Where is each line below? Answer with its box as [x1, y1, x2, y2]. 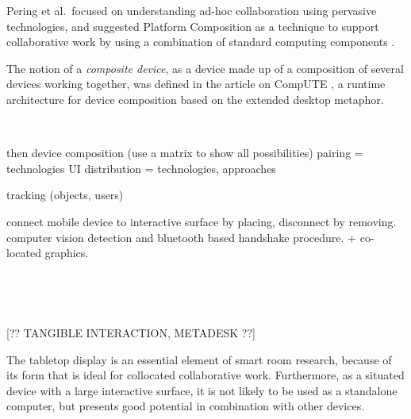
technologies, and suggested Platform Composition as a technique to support [6, 17, 379, 34]
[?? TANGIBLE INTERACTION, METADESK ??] [6, 324, 255, 340]
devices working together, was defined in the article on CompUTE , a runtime [6, 75, 386, 92]
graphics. [44, 244, 89, 261]
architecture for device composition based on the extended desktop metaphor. [6, 90, 384, 107]
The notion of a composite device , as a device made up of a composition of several [6, 60, 404, 76]
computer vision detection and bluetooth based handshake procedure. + [6, 229, 356, 245]
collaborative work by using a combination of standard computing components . [6, 33, 395, 50]
